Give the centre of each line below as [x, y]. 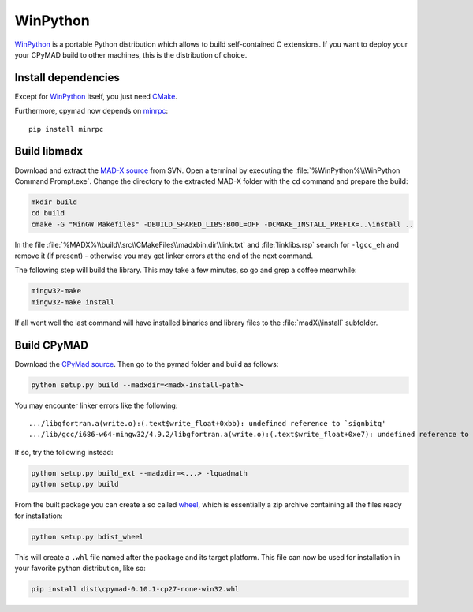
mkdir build [54, 202]
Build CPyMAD [51, 345]
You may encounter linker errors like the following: [96, 405]
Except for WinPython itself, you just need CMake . [96, 96]
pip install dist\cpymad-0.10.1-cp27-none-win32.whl [135, 589]
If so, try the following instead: [64, 452]
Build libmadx [48, 151]
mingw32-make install [73, 302]
